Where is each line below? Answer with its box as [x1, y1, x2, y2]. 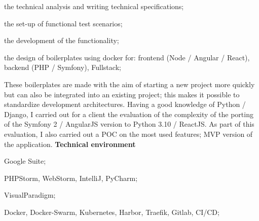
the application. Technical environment [4, 138, 136, 149]
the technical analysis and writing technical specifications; [4, 1, 184, 11]
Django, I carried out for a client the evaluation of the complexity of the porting [4, 108, 253, 119]
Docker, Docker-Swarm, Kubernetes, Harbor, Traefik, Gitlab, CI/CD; [4, 206, 219, 217]
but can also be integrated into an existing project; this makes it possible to [4, 89, 240, 99]
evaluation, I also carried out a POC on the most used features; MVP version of [4, 128, 253, 139]
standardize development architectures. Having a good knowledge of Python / [4, 99, 246, 109]
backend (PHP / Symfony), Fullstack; [4, 62, 121, 72]
